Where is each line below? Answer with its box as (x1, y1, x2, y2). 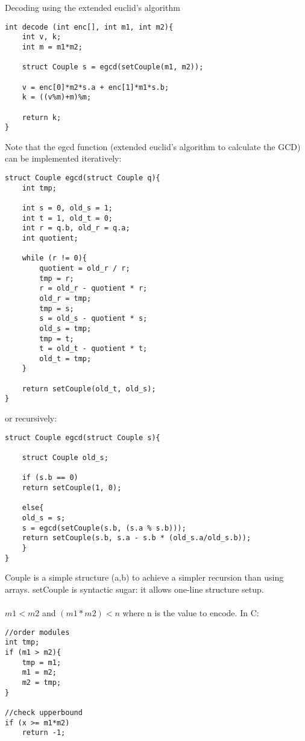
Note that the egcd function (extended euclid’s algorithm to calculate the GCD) (5, 140, 301, 153)
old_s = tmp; (39, 324, 92, 333)
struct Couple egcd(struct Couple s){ (5, 433, 160, 442)
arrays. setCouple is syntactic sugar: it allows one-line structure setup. (5, 582, 264, 595)
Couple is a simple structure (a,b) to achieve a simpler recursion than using (5, 571, 284, 584)
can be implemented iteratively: (5, 152, 122, 165)
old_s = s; (22, 513, 66, 522)
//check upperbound (5, 708, 83, 717)
